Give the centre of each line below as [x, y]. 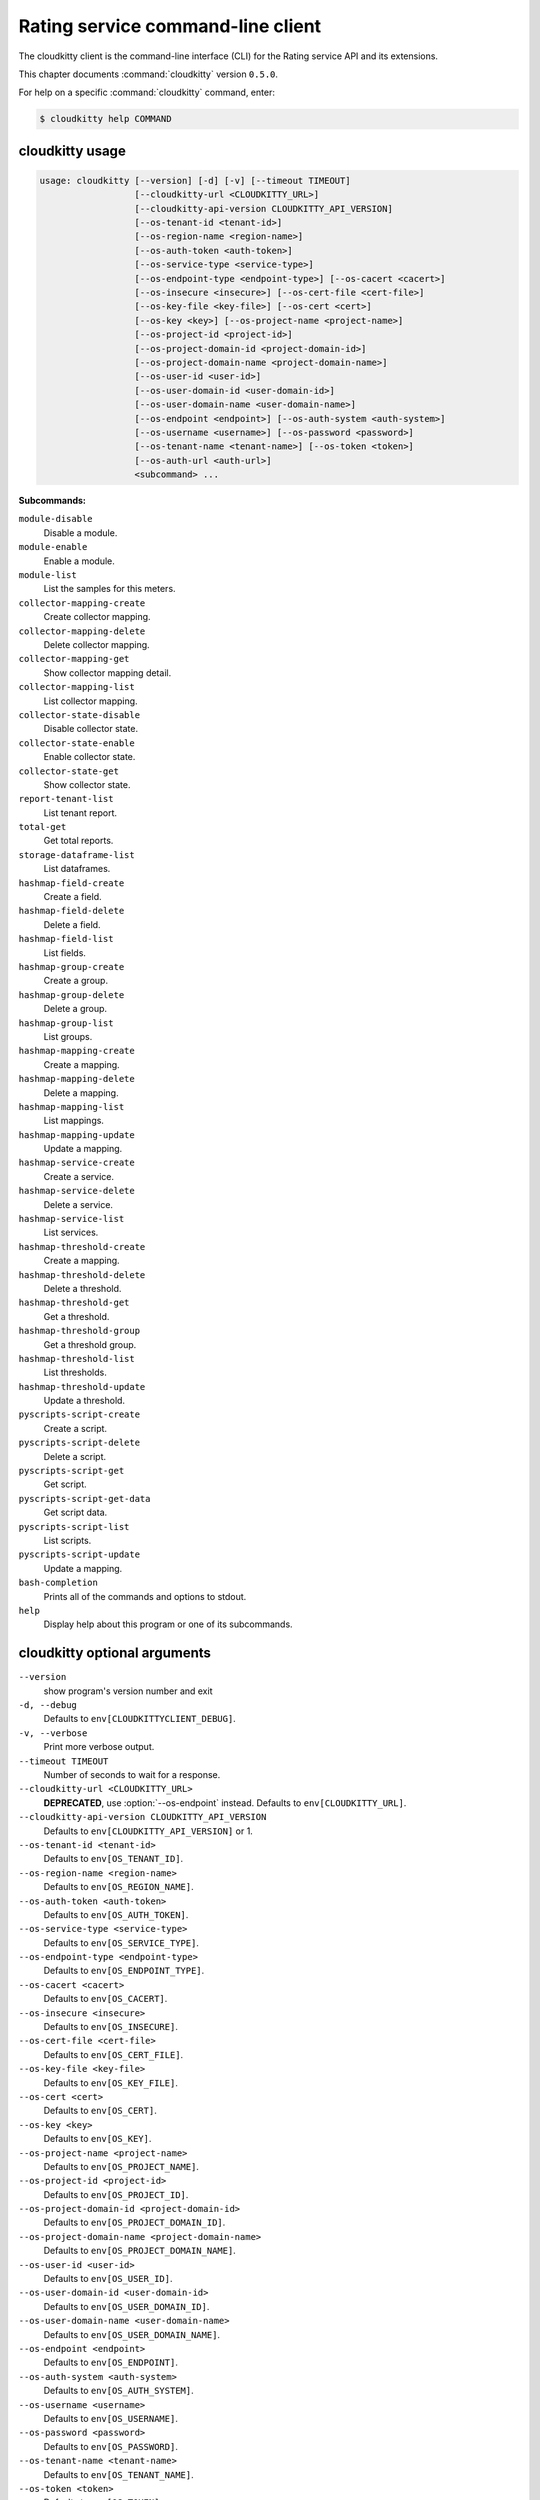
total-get [42, 827]
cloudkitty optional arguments [115, 1653]
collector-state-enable [76, 743]
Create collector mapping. [97, 617]
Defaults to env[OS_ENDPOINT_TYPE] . [124, 1971]
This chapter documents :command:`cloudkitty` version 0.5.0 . [148, 74]
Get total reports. [78, 841]
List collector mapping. [91, 701]
